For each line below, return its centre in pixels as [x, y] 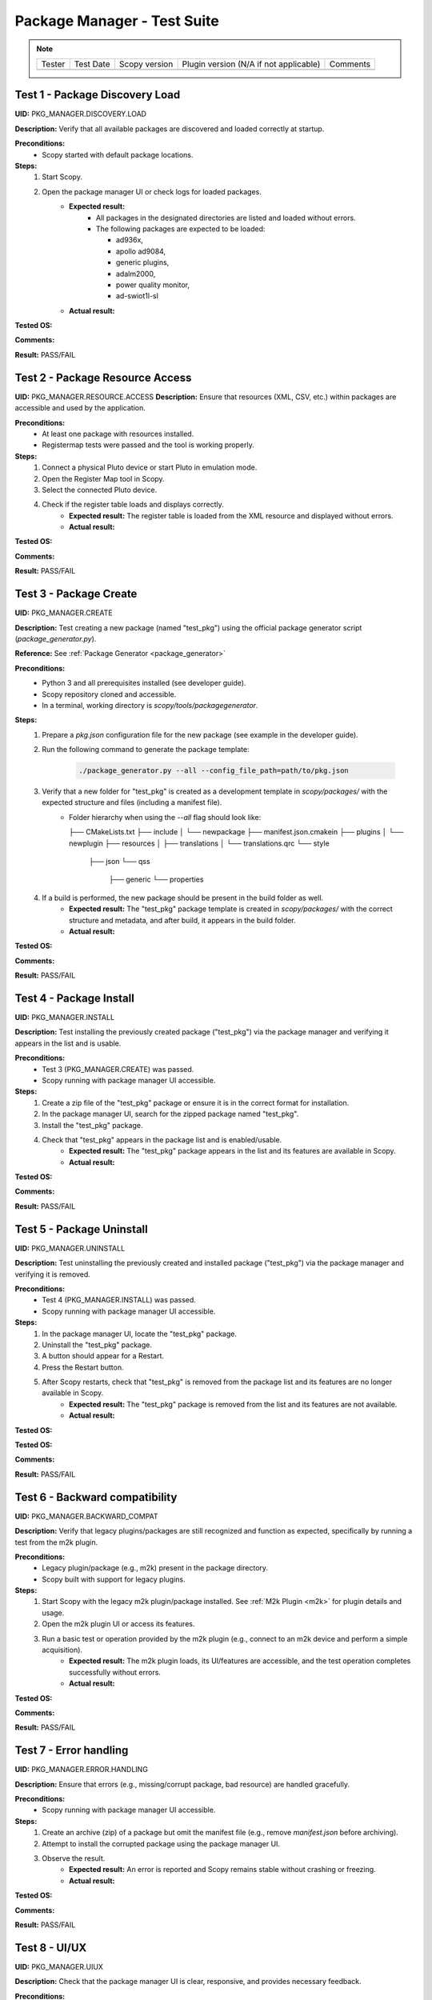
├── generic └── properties [156, 879]
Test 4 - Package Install [75, 998]
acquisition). [62, 1650]
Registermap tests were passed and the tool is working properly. [148, 445]
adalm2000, [136, 274]
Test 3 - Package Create [76, 594]
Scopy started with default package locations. [118, 154]
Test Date [92, 64]
